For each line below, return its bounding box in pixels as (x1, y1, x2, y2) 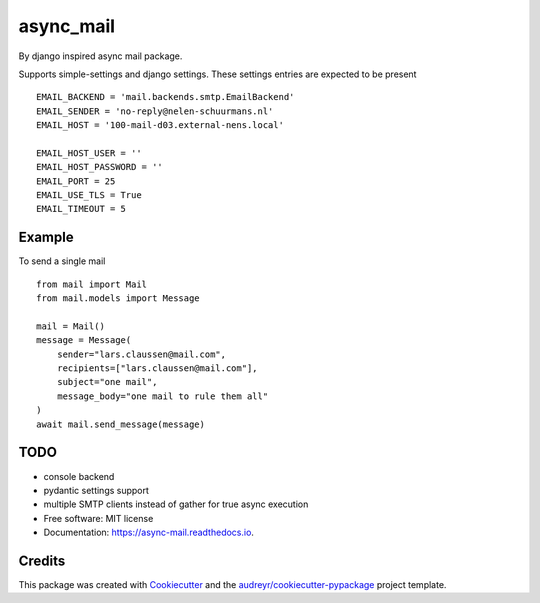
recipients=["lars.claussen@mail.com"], (56, 363, 259, 374)
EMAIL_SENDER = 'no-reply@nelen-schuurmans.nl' (36, 105, 274, 117)
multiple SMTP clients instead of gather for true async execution (43, 498, 309, 510)
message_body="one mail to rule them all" (56, 390, 269, 402)
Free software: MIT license (43, 512, 154, 524)
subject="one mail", (56, 376, 158, 388)
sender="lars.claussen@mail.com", (56, 348, 227, 360)
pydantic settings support (43, 484, 150, 496)
